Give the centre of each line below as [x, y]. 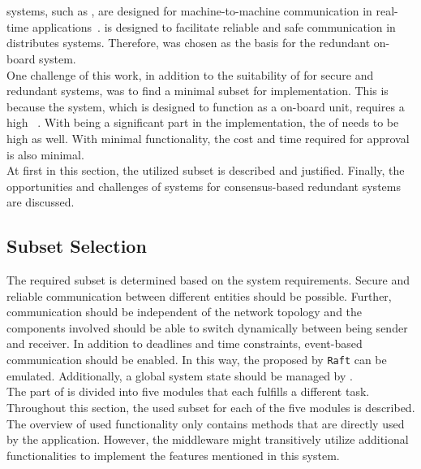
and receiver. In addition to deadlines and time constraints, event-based [185, 343]
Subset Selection [77, 246]
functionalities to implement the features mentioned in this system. [173, 455]
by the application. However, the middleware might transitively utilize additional [208, 439]
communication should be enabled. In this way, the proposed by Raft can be [197, 360]
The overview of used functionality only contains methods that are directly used [206, 423]
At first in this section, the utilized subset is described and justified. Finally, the [206, 170]
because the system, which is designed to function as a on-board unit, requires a [206, 106]
